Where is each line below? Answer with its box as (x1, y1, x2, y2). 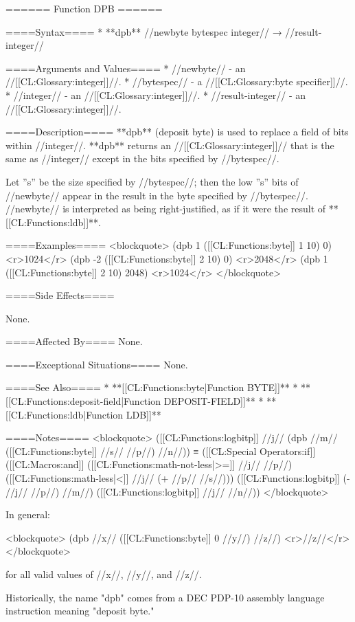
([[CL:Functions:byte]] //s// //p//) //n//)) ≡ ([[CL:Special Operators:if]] (5, 443, 316, 458)
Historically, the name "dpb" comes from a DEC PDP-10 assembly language (5, 590, 325, 604)
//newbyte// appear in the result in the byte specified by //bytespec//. (5, 188, 308, 202)
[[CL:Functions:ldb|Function (5, 407, 124, 421)
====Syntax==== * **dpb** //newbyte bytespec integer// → (5, 24, 282, 38)
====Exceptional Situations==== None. (5, 357, 188, 371)
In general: (5, 507, 50, 522)
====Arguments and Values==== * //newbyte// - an (5, 60, 246, 75)
